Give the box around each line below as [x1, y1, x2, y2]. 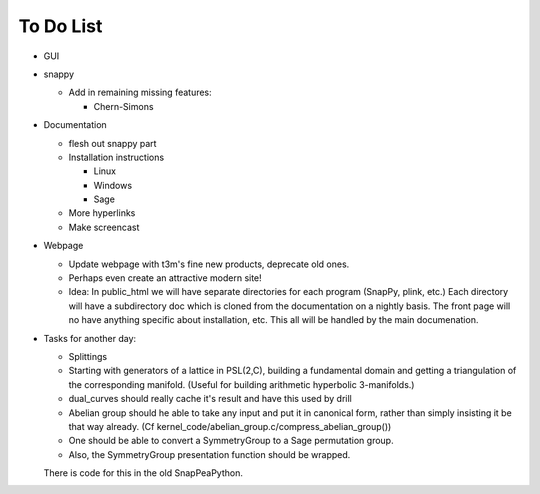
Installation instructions [68, 151, 165, 163]
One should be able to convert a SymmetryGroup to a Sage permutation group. [68, 435, 394, 447]
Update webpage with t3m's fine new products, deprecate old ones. [68, 258, 350, 270]
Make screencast [68, 221, 140, 233]
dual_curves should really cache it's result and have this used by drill [68, 393, 352, 405]
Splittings [68, 350, 108, 362]
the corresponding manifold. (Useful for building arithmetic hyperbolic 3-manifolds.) [68, 378, 415, 390]
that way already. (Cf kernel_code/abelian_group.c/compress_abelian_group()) [68, 420, 392, 432]
